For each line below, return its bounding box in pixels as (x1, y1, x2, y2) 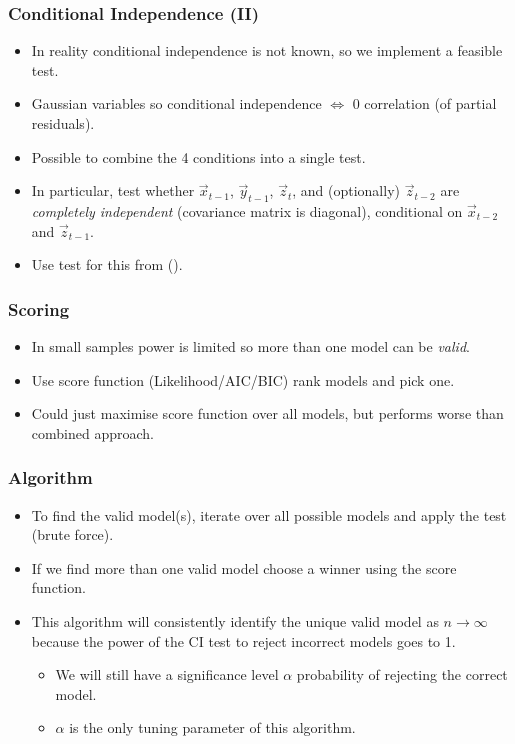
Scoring (8, 296, 70, 321)
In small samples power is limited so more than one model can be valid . (31, 335, 470, 356)
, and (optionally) (292, 180, 400, 201)
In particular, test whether (31, 180, 195, 201)
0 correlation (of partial (352, 93, 497, 114)
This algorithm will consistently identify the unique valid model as (31, 610, 439, 631)
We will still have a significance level (55, 664, 279, 685)
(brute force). (31, 524, 114, 545)
